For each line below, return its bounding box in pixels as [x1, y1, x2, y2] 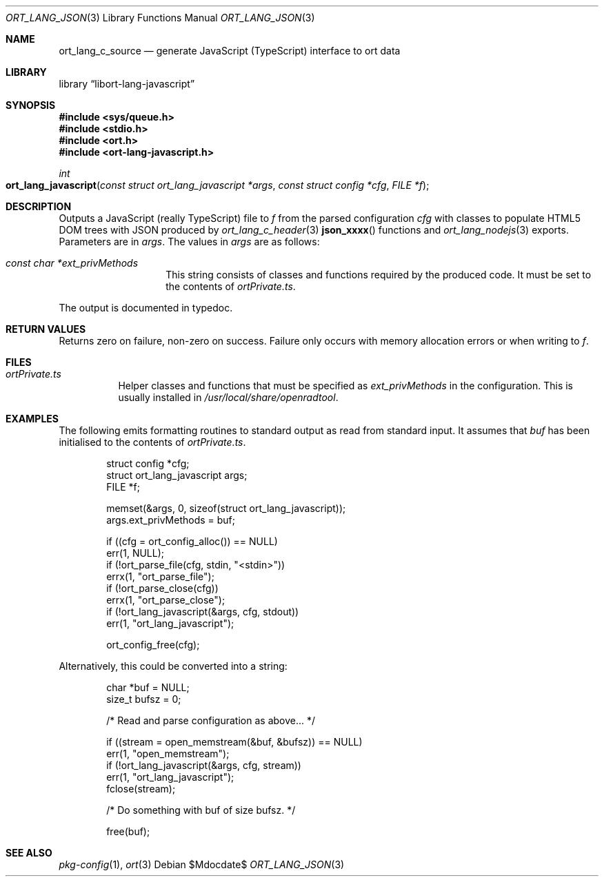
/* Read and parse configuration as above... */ [106, 715, 316, 726]
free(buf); [106, 825, 150, 837]
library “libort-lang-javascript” [59, 78, 195, 90]
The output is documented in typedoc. [59, 302, 233, 314]
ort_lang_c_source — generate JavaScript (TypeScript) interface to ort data [59, 45, 401, 57]
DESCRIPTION [6, 201, 72, 212]
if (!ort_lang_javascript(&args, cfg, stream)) [106, 759, 301, 771]
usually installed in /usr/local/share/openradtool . [118, 391, 339, 403]
